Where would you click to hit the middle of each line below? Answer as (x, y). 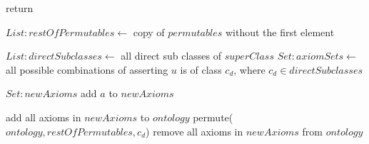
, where (249, 69)
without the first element (280, 32)
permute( (213, 117)
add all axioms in (44, 117)
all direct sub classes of (171, 56)
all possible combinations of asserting (87, 69)
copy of (149, 32)
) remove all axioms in (194, 131)
